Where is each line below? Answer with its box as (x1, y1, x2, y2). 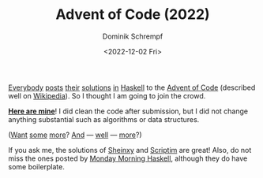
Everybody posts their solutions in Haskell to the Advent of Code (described (8, 83, 256, 92)
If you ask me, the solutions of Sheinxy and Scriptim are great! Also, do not (8, 145, 252, 154)
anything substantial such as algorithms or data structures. (8, 114, 200, 124)
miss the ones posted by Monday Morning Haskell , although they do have (8, 154, 248, 163)
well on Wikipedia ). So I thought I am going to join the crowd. (8, 91, 206, 100)
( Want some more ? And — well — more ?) (8, 130, 142, 139)
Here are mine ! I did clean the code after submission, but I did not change (8, 106, 249, 116)
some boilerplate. (8, 161, 66, 171)
